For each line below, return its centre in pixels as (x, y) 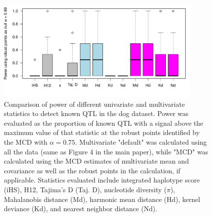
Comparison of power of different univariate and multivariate (94, 104)
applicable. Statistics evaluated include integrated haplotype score (102, 180)
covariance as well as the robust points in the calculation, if (92, 170)
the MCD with (26, 142)
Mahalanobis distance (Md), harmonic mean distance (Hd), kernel (102, 199)
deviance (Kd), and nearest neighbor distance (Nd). (81, 209)
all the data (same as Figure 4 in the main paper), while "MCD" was (106, 151)
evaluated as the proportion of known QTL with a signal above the (104, 123)
